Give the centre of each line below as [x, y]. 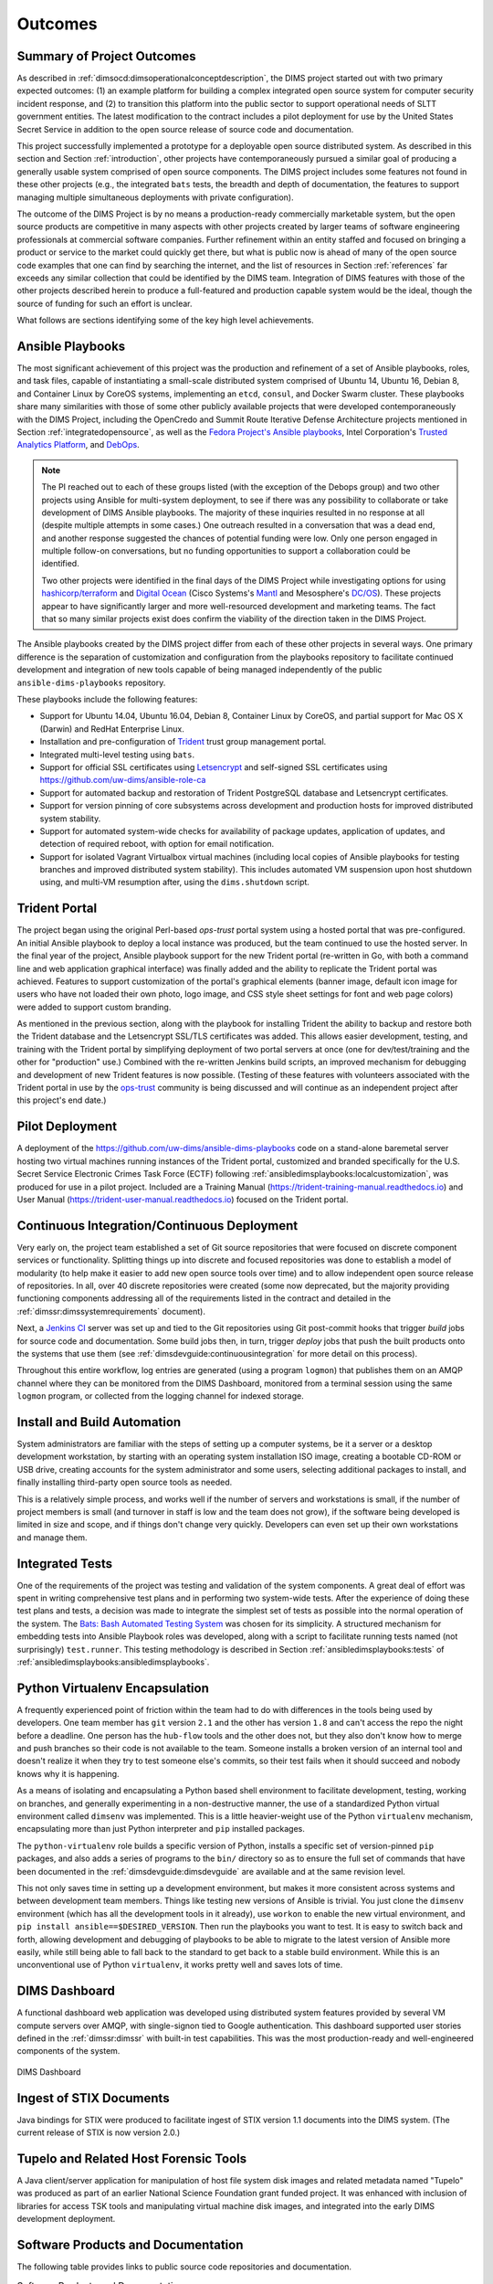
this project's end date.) [62, 1100]
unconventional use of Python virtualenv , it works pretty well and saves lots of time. [180, 1965]
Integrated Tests [65, 1564]
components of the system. [68, 2051]
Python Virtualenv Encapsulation [113, 1688]
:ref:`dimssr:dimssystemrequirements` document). [111, 1311]
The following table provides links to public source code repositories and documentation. [184, 2267]
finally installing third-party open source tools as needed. [125, 1482]
